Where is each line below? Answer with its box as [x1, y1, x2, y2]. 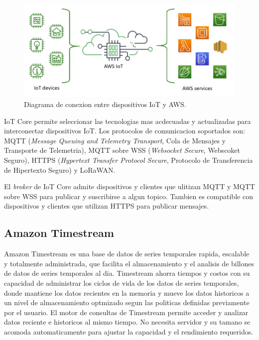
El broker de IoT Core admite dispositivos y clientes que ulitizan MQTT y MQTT [4, 181, 255, 192]
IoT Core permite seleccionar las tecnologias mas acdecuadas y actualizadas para [4, 115, 251, 126]
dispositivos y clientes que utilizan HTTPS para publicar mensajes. [4, 201, 209, 211]
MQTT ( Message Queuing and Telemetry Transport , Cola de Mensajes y [4, 135, 226, 145]
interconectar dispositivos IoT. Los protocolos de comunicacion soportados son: [4, 125, 245, 136]
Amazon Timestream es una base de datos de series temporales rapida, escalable [4, 248, 250, 259]
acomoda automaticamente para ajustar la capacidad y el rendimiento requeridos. [4, 326, 254, 337]
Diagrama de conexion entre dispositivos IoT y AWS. [24, 99, 186, 109]
